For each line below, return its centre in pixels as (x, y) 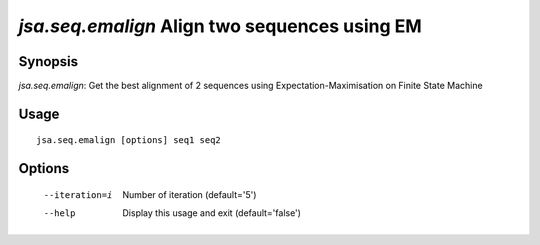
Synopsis (48, 61)
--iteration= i (78, 194)
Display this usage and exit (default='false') (212, 213)
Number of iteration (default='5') (189, 194)
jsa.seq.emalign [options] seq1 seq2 (129, 140)
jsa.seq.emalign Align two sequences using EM (220, 26)
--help (59, 213)
